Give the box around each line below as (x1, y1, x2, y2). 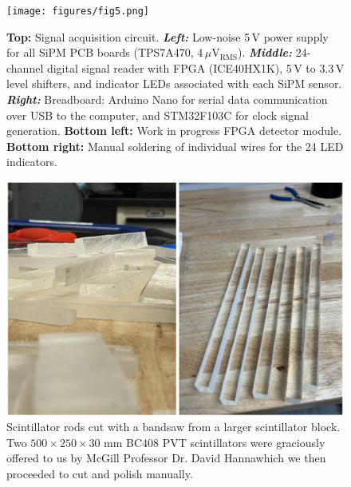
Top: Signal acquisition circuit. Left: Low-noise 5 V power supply (6, 28, 329, 45)
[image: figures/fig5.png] (6, 6, 149, 17)
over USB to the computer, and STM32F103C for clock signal (6, 106, 309, 123)
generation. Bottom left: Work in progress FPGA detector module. (6, 122, 342, 139)
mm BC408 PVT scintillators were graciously (104, 434, 325, 450)
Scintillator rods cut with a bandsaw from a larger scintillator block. (6, 418, 341, 435)
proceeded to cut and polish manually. (6, 465, 193, 481)
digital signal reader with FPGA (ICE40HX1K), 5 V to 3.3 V (46, 59, 345, 76)
